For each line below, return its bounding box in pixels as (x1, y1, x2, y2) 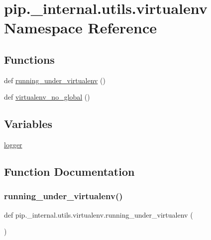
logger (4, 139, 22, 150)
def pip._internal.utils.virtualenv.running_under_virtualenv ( (4, 209, 193, 220)
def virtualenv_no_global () (4, 92, 90, 102)
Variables (4, 116, 53, 131)
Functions (4, 51, 55, 67)
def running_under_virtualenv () (4, 75, 105, 85)
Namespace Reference (4, 17, 157, 38)
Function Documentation (4, 164, 135, 179)
